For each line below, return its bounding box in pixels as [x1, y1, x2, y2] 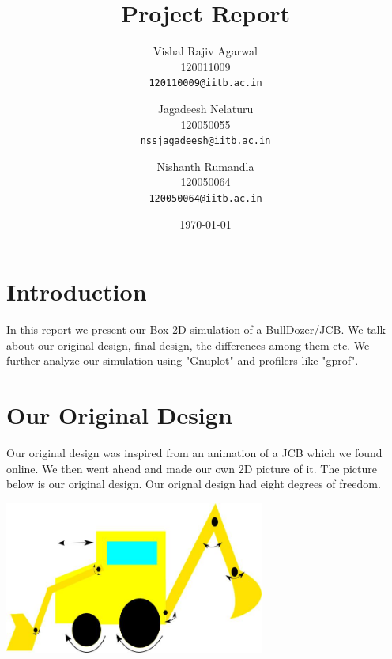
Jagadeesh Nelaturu [157, 100, 254, 116]
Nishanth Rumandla [156, 157, 254, 174]
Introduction [6, 275, 147, 308]
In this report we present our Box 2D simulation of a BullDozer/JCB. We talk [6, 321, 386, 338]
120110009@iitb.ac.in [149, 78, 262, 89]
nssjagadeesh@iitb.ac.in [140, 135, 271, 147]
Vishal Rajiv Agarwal [153, 43, 258, 59]
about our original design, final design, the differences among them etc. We [6, 336, 370, 353]
